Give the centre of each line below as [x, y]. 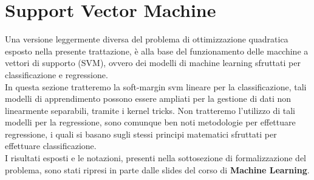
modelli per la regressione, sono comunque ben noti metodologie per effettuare [150, 122]
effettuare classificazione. [51, 146]
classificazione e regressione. [56, 74]
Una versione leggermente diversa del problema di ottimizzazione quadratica [147, 39]
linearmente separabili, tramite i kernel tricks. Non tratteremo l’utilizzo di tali [150, 110]
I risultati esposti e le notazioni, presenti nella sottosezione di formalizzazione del [155, 158]
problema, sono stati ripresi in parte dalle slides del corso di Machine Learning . [157, 169]
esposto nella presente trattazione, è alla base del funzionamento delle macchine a [157, 51]
